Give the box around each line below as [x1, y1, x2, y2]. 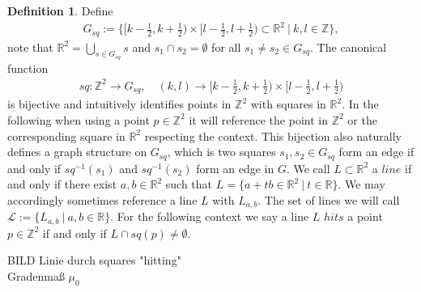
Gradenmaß [7, 267, 65, 284]
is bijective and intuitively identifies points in [7, 95, 232, 112]
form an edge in [196, 159, 274, 176]
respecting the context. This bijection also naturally [144, 127, 402, 144]
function [7, 59, 49, 76]
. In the [342, 95, 379, 112]
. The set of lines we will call [257, 191, 400, 208]
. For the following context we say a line [110, 208, 309, 225]
